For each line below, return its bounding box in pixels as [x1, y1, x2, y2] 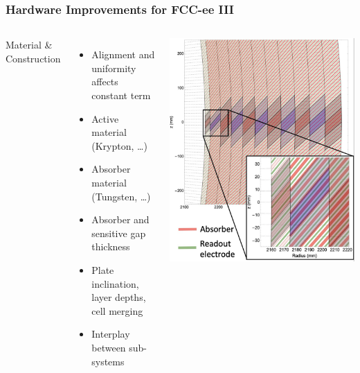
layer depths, [91, 290, 146, 304]
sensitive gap [91, 225, 146, 240]
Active [91, 111, 119, 125]
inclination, [91, 276, 139, 290]
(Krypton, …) [91, 138, 147, 153]
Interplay [91, 327, 130, 341]
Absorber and [91, 212, 150, 227]
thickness [91, 239, 130, 254]
